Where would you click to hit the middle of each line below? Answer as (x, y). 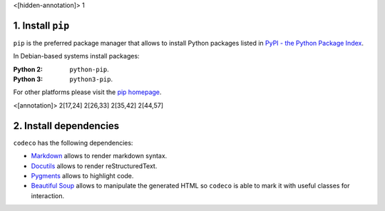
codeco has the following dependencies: (73, 143)
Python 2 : (28, 69)
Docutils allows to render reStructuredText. (94, 166)
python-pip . (89, 69)
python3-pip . (91, 79)
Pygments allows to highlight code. (82, 175)
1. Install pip (41, 25)
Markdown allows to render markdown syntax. (99, 156)
